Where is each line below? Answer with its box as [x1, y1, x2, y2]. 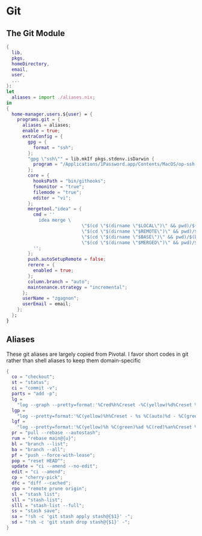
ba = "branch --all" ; [11, 446, 66, 452]
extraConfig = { [22, 133, 63, 139]
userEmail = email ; [22, 301, 71, 307]
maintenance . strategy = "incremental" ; [28, 284, 128, 290]
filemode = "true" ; [32, 189, 82, 195]
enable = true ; [22, 128, 61, 134]
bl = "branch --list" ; [11, 440, 69, 447]
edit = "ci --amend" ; [11, 469, 66, 475]
